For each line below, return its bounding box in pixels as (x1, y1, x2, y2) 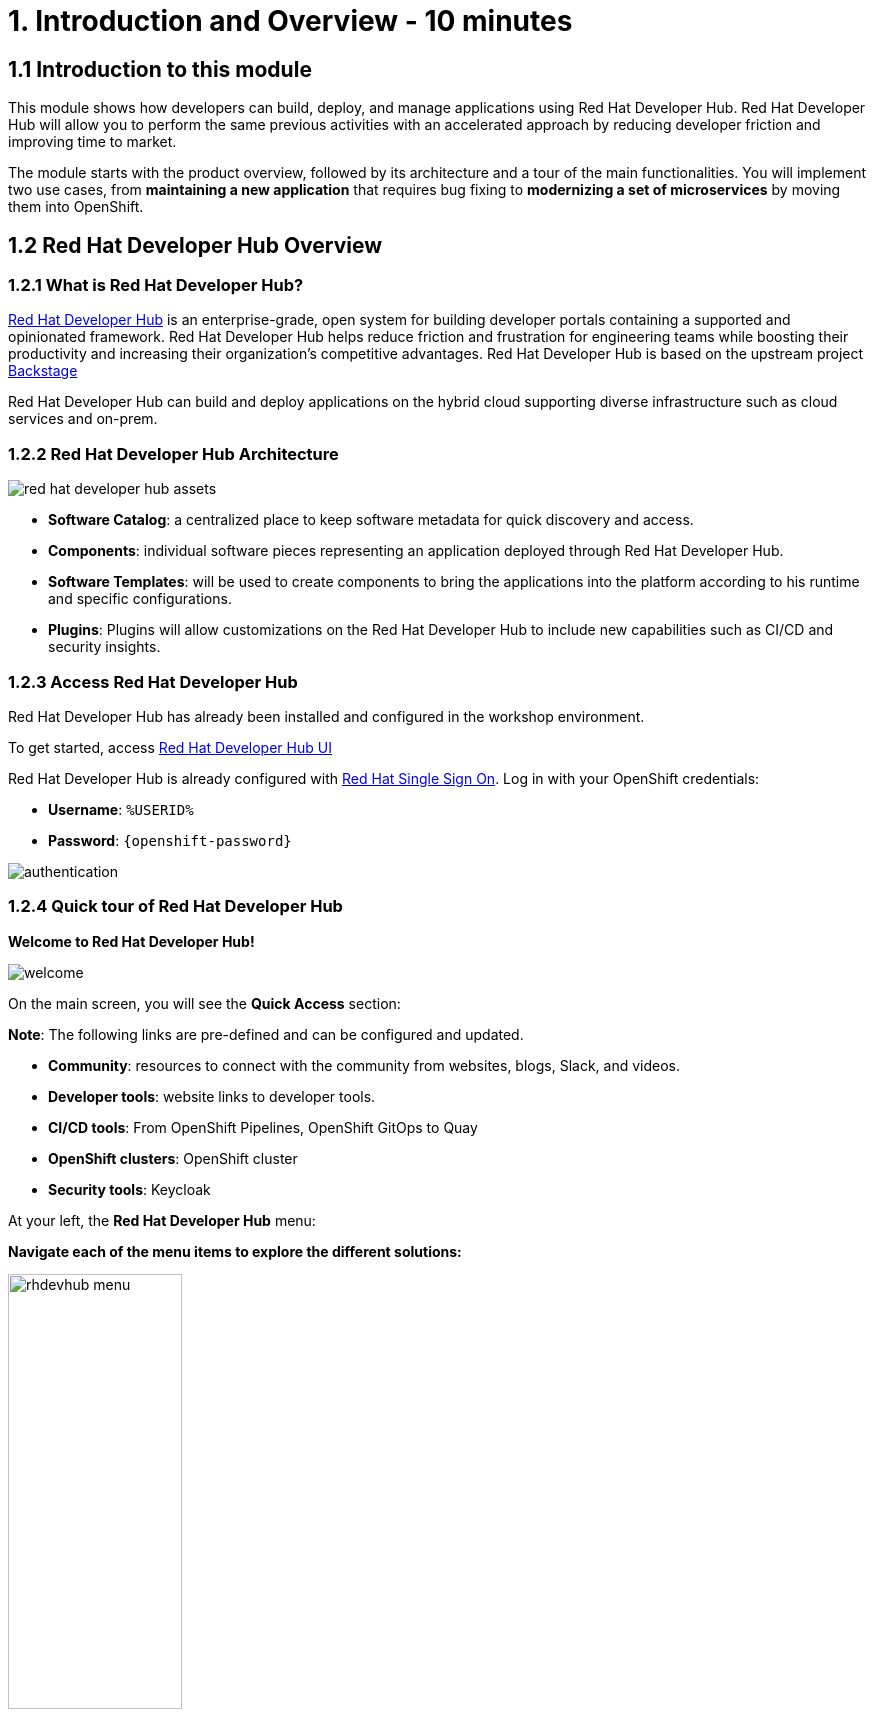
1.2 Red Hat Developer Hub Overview (8, 232, 383, 258)
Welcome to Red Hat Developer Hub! (8, 932, 255, 950)
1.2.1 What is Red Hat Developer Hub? (8, 275, 304, 296)
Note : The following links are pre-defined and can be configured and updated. (8, 1025, 524, 1043)
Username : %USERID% (48, 800, 194, 818)
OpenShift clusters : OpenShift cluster (48, 1149, 298, 1167)
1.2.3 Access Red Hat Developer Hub (8, 671, 298, 692)
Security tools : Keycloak (48, 1180, 211, 1198)
